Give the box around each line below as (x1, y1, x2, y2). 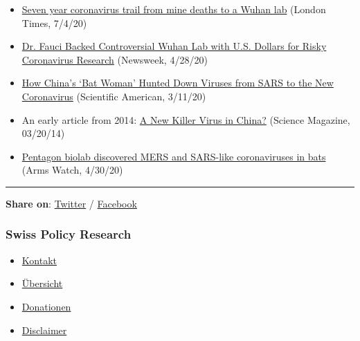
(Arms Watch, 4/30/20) (21, 163, 123, 177)
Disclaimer (21, 322, 67, 337)
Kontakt (21, 252, 57, 267)
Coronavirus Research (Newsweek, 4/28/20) (21, 52, 208, 66)
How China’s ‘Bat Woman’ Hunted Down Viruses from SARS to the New (21, 75, 334, 90)
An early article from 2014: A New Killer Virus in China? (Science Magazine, (21, 112, 350, 127)
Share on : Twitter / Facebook (6, 196, 137, 210)
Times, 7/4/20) (21, 15, 87, 30)
